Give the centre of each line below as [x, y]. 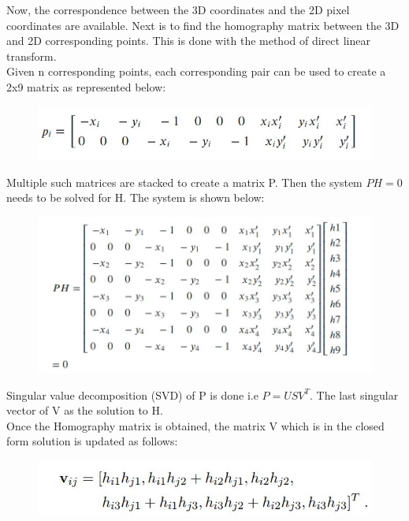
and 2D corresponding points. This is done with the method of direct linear [188, 41]
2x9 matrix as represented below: [86, 86]
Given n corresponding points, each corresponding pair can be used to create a [196, 71]
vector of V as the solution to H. [85, 410]
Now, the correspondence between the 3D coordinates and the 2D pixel [178, 9]
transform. [32, 56]
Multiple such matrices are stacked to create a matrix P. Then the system [184, 182]
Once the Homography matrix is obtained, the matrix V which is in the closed [195, 425]
